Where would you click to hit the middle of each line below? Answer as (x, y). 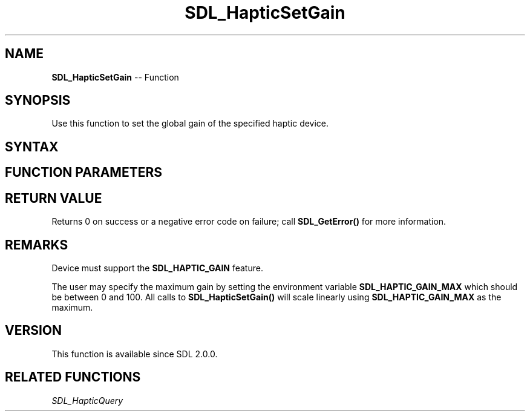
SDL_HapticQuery (87, 400)
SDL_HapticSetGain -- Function (115, 77)
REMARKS (37, 245)
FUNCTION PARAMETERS (83, 173)
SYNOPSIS (38, 101)
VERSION (34, 331)
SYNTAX (32, 147)
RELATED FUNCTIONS (73, 377)
